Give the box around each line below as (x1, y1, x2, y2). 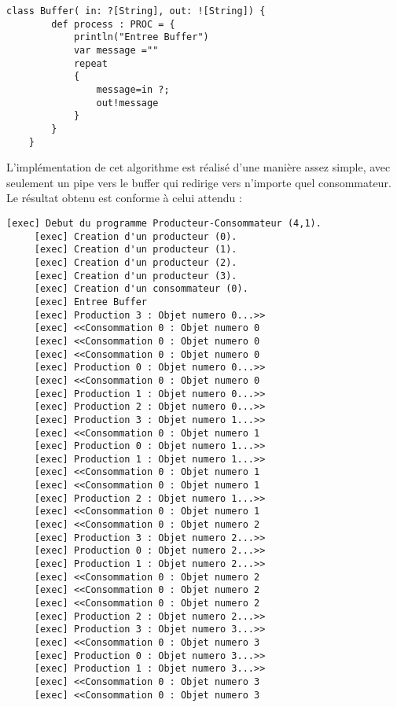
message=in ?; (96, 83, 170, 95)
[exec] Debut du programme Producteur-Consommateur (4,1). (6, 218, 322, 229)
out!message (96, 97, 159, 109)
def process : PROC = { (51, 18, 175, 30)
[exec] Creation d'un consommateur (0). (34, 283, 248, 295)
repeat (73, 57, 108, 69)
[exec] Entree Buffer (34, 296, 147, 307)
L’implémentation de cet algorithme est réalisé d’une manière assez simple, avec (6, 159, 391, 175)
